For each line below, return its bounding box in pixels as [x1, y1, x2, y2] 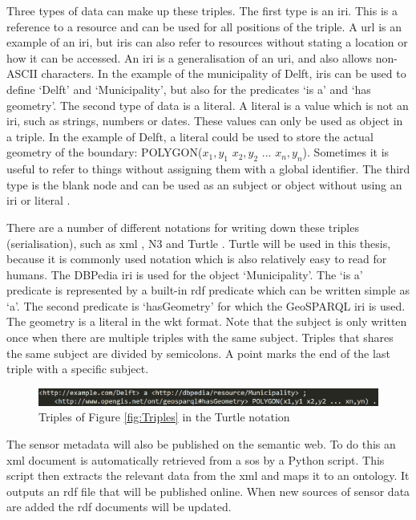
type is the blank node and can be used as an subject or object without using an [6, 176, 402, 193]
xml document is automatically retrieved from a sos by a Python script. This [6, 451, 385, 468]
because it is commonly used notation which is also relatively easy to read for [6, 250, 387, 267]
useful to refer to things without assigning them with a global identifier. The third [6, 160, 410, 177]
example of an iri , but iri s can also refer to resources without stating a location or [6, 34, 408, 51]
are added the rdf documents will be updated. [6, 498, 232, 515]
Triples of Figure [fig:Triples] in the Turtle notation [38, 408, 290, 425]
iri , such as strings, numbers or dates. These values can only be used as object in [6, 112, 403, 129]
